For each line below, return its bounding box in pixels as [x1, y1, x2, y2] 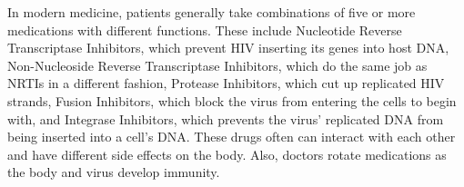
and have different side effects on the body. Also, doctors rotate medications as [7, 144, 447, 163]
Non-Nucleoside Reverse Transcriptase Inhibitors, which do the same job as [7, 55, 428, 74]
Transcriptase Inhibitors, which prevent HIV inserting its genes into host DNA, [7, 38, 449, 57]
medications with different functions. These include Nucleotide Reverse [7, 20, 402, 39]
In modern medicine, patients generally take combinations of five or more [7, 3, 416, 21]
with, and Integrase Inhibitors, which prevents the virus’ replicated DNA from [7, 109, 444, 128]
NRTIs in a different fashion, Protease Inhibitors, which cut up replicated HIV [7, 74, 445, 93]
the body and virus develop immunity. [7, 162, 220, 182]
